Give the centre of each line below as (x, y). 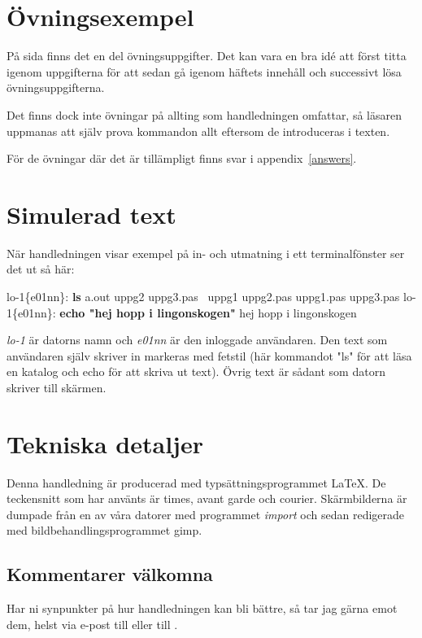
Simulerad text (91, 214)
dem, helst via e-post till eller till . (92, 624)
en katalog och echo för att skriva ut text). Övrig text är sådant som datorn (196, 371)
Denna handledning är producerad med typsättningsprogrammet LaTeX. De (196, 482)
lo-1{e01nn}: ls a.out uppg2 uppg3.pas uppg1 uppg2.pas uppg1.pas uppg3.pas (203, 296)
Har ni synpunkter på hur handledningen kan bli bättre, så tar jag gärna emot (202, 608)
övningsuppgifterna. (56, 87)
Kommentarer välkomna (110, 574)
